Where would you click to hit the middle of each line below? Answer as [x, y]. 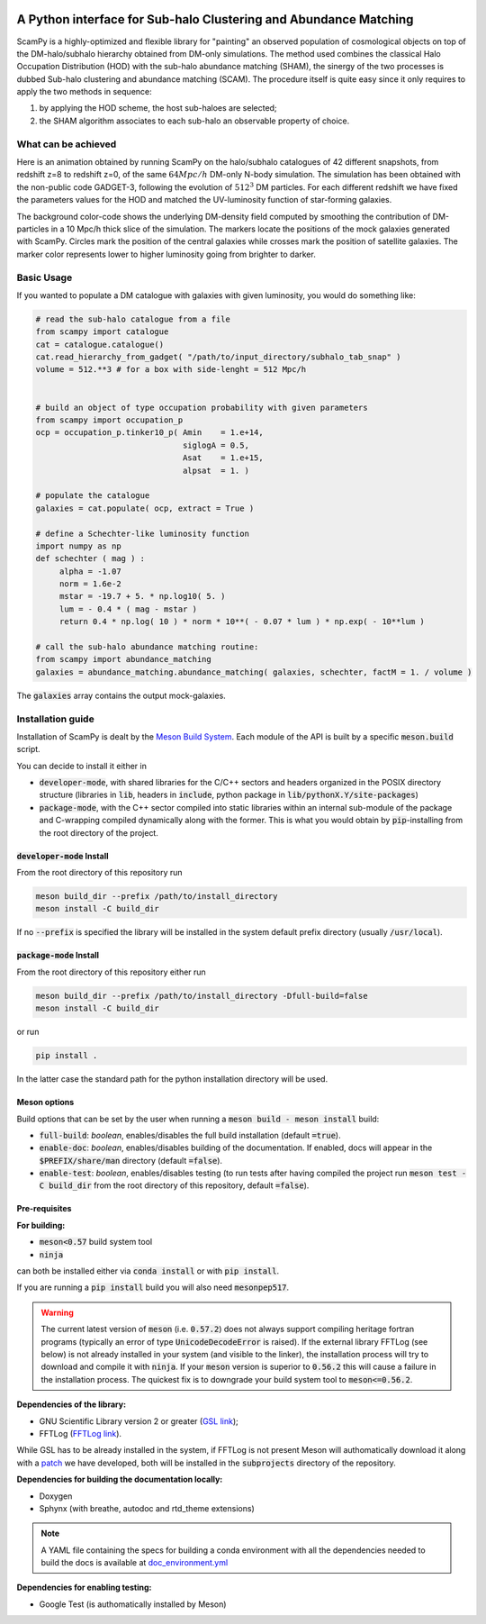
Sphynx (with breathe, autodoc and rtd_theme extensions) [147, 1508]
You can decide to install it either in [82, 766]
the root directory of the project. [99, 832]
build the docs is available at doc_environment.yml [135, 1563]
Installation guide [55, 719]
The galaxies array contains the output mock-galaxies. [121, 695]
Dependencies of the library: [71, 1404]
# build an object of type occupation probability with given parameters [202, 407]
